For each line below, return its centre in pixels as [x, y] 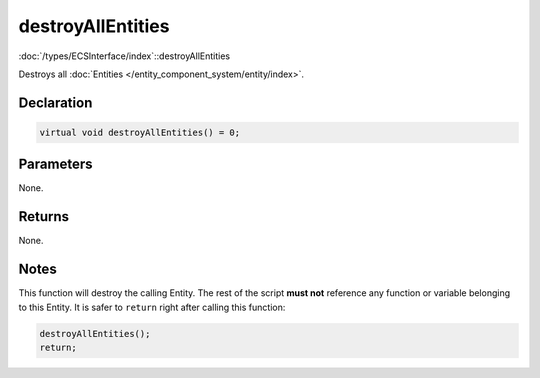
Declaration [55, 102]
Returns [44, 216]
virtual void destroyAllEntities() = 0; [139, 132]
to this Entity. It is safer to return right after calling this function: [152, 307]
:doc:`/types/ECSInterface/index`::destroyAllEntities [124, 56]
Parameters [55, 164]
